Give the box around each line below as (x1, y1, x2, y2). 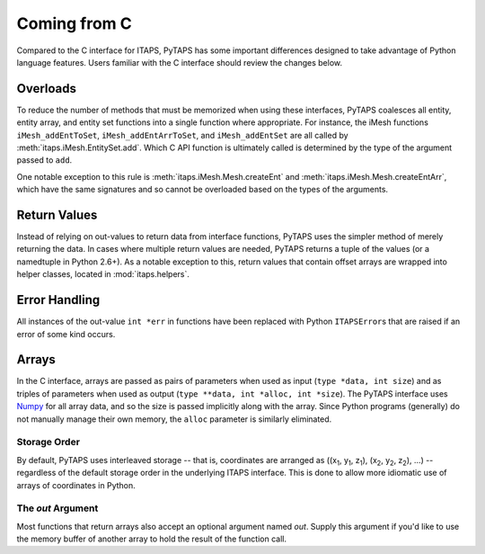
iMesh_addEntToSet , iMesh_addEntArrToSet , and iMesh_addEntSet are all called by (16, 130, 349, 140)
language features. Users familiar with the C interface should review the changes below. (16, 57, 343, 67)
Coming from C (16, 13, 132, 33)
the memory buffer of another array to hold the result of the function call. (16, 533, 287, 544)
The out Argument (16, 502, 99, 514)
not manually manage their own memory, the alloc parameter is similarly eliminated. (16, 414, 332, 424)
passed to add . (16, 155, 73, 165)
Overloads (16, 81, 76, 96)
